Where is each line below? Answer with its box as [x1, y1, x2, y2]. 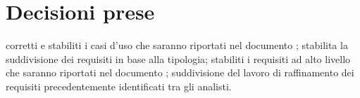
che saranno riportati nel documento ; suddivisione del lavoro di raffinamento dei [6, 65, 354, 80]
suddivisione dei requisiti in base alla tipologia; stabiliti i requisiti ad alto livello [6, 51, 351, 66]
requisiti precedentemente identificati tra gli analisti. [6, 78, 232, 93]
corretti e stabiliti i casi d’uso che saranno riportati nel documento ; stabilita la [6, 38, 348, 52]
